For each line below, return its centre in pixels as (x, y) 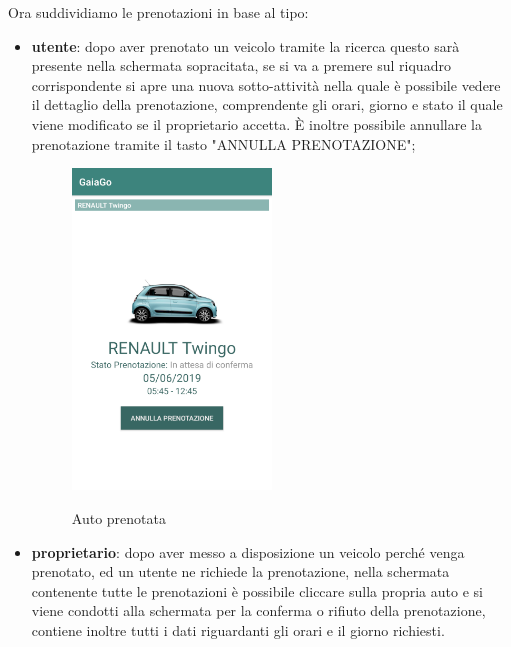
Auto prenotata (118, 518)
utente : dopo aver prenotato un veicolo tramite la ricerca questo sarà (245, 45)
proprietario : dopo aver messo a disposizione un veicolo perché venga (248, 551)
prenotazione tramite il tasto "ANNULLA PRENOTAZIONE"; (223, 143)
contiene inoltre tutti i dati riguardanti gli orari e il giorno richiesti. (238, 629)
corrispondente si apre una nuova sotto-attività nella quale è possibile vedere (266, 84)
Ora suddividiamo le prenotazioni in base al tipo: (158, 12)
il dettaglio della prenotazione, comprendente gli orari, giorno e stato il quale (267, 104)
